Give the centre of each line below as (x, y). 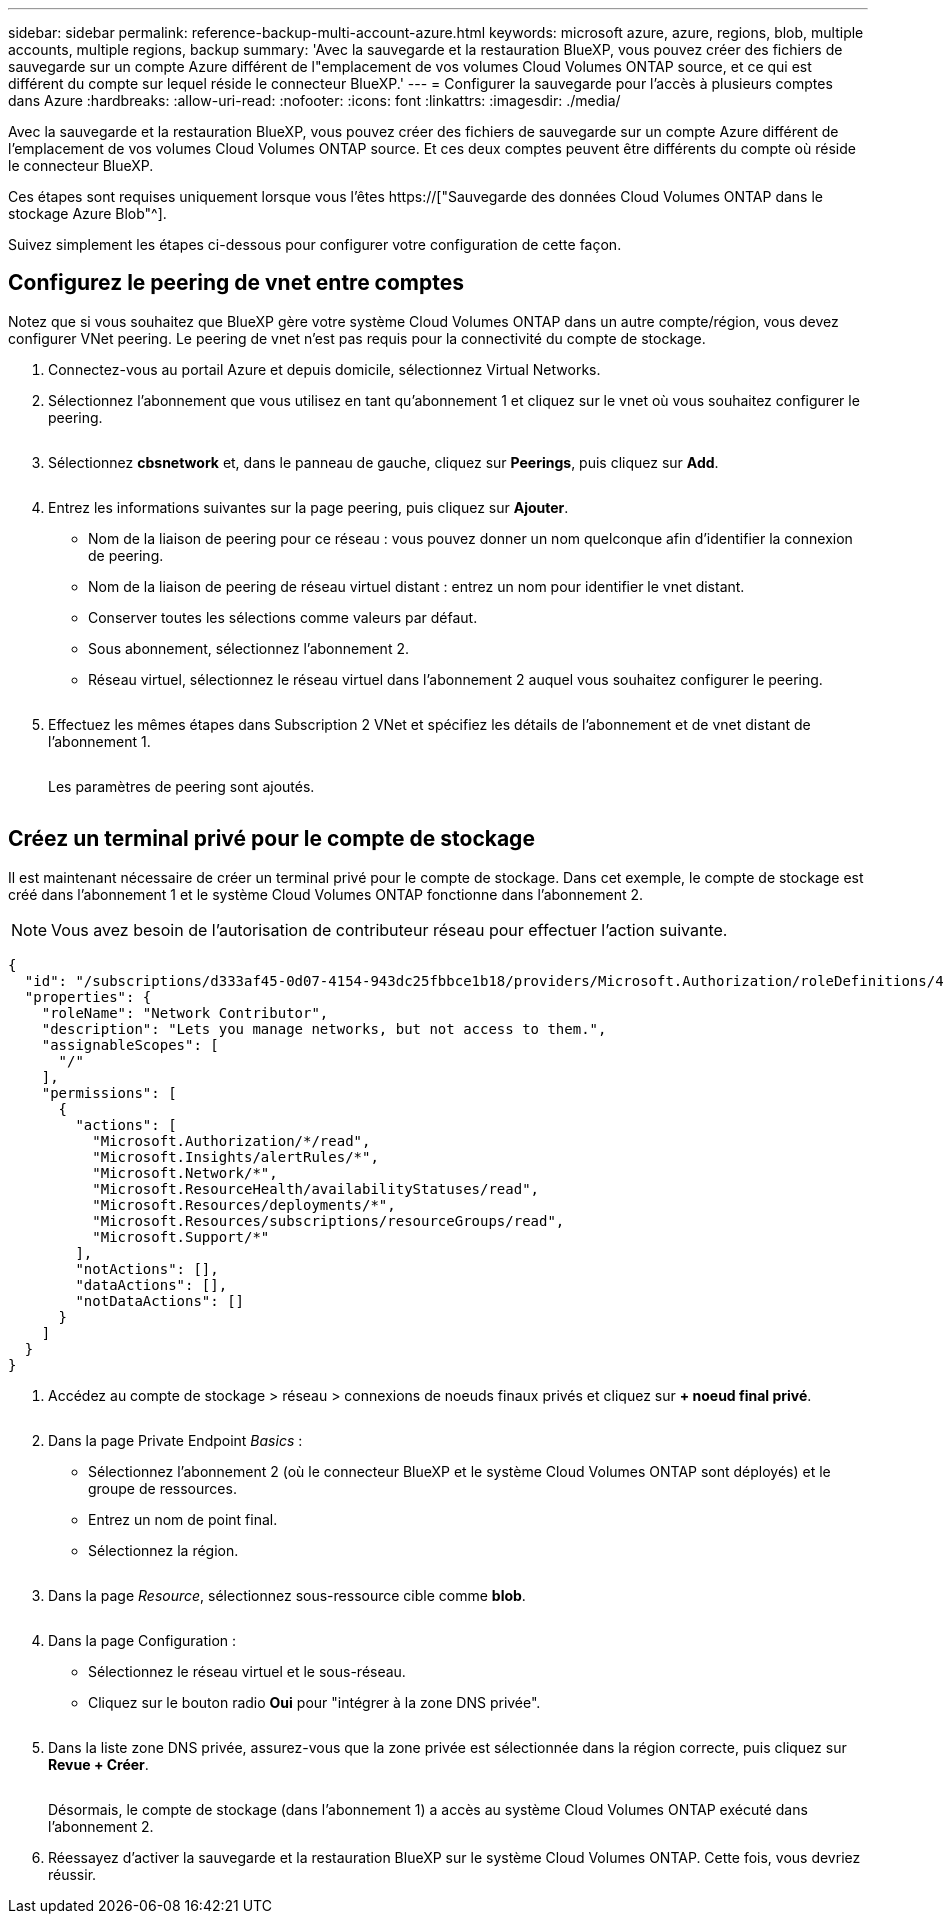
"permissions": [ (109, 1092)
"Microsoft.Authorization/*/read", (231, 1140)
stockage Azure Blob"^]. (87, 213)
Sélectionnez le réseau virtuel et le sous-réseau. (247, 1671)
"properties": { (88, 996)
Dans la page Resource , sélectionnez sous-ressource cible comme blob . (287, 1595)
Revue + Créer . (98, 1764)
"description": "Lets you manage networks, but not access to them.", (324, 1028)
